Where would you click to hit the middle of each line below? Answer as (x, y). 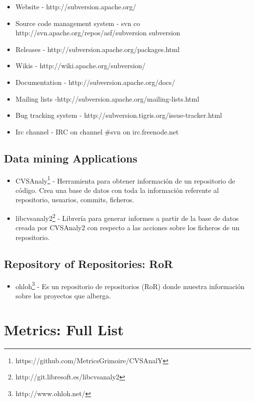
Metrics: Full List (64, 329)
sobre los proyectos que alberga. (63, 295)
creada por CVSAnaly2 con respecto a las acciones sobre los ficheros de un (127, 228)
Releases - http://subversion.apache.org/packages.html (98, 49)
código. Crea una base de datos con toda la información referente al (117, 190)
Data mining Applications (71, 158)
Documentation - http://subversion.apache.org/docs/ (95, 82)
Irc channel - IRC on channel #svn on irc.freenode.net (97, 131)
